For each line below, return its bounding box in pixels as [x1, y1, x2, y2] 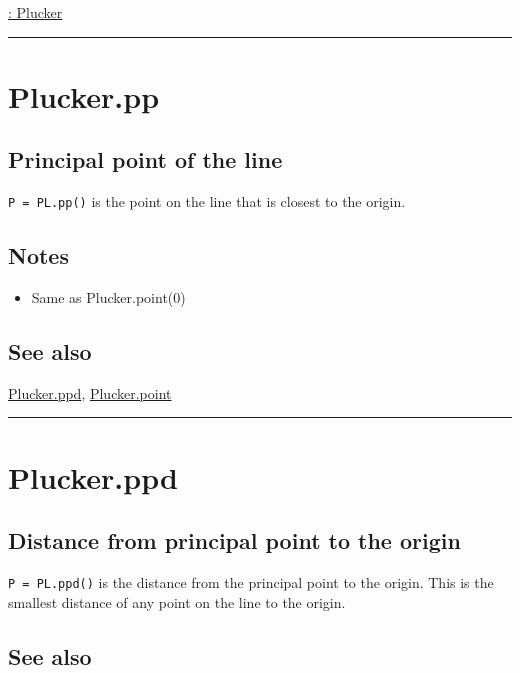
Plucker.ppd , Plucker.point [8, 382, 172, 403]
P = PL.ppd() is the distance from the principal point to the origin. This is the [8, 572, 494, 592]
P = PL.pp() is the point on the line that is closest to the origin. [8, 191, 406, 212]
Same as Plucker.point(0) [31, 287, 186, 308]
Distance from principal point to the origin [8, 525, 461, 556]
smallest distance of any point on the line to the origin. [8, 591, 346, 612]
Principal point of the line [8, 144, 283, 175]
